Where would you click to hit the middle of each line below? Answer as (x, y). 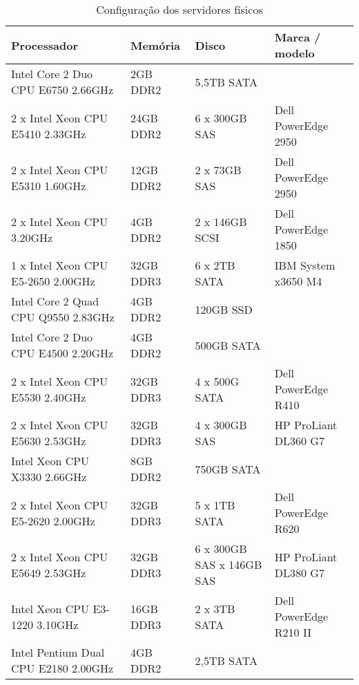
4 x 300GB (221, 425)
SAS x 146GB (229, 564)
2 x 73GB (218, 169)
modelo (294, 53)
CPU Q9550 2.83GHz (63, 317)
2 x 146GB (221, 221)
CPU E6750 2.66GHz (62, 90)
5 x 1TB (215, 505)
